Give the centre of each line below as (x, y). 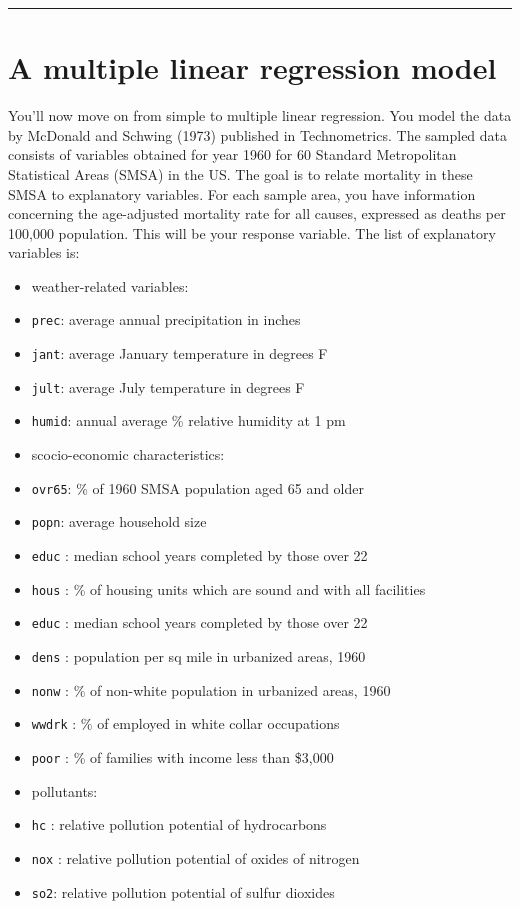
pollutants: (64, 790)
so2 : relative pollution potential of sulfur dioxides (183, 891)
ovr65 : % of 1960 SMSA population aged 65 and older (198, 487)
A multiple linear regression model (252, 67)
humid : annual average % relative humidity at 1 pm (188, 420)
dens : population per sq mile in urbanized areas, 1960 (198, 655)
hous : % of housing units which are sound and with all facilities (228, 588)
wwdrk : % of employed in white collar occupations (185, 723)
